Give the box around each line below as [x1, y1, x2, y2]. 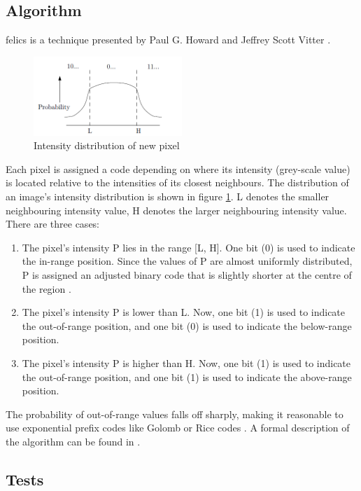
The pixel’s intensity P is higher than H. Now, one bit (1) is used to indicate [22, 355, 351, 370]
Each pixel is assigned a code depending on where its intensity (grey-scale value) [6, 161, 351, 176]
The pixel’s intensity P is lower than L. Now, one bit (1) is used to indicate [22, 305, 346, 319]
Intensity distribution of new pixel [34, 138, 180, 153]
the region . [22, 281, 71, 296]
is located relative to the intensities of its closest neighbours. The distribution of [6, 175, 349, 190]
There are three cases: [6, 216, 100, 231]
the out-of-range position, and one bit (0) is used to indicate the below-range [22, 318, 352, 333]
